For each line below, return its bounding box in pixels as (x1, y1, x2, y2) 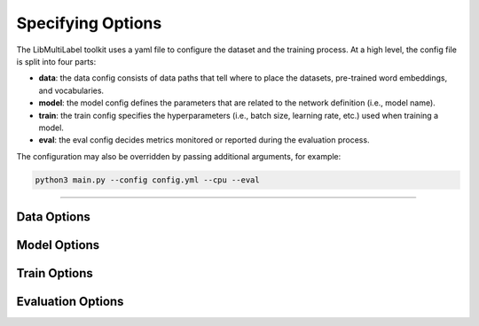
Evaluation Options (16, 294, 124, 309)
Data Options (16, 209, 90, 225)
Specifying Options (16, 13, 162, 33)
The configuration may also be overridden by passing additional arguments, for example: (16, 151, 342, 161)
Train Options (16, 266, 93, 281)
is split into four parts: (16, 56, 97, 66)
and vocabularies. (38, 85, 105, 96)
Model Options (16, 237, 100, 252)
